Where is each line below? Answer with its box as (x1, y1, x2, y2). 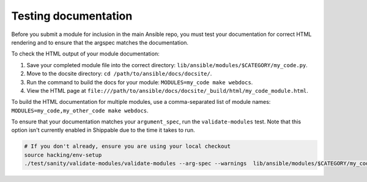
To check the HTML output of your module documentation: (11, 50, 160, 57)
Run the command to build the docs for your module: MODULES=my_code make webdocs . (26, 78, 253, 86)
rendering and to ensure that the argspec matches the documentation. (11, 38, 189, 46)
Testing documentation (11, 9, 133, 23)
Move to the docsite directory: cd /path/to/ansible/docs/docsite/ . (26, 70, 212, 78)
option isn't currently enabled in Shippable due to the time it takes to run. (11, 126, 195, 134)
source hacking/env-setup (24, 151, 102, 158)
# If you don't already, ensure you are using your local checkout (24, 143, 231, 150)
